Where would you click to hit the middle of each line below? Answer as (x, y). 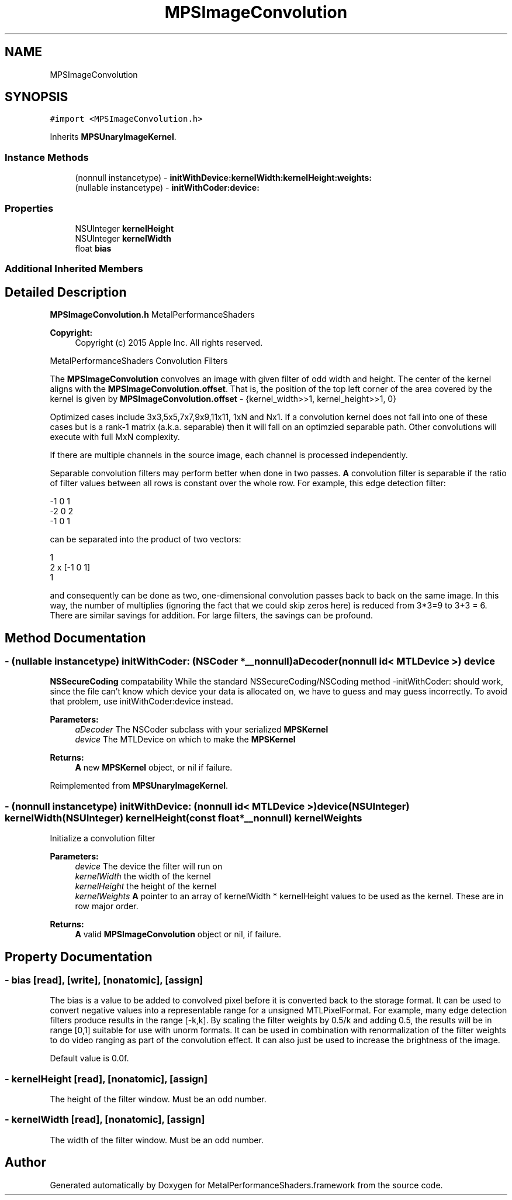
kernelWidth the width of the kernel (143, 876)
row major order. (107, 906)
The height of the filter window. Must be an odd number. (158, 1099)
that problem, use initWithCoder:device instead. (142, 702)
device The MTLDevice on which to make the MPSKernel (185, 740)
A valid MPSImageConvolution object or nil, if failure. (178, 934)
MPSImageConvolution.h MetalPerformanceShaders (152, 315)
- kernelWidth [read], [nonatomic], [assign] (105, 1120)
